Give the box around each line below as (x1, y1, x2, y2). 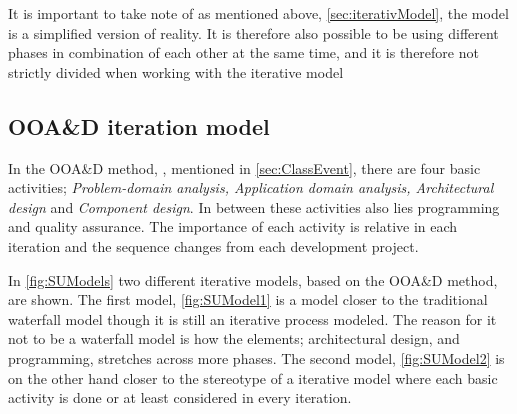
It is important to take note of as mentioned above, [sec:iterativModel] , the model (8, 3, 509, 23)
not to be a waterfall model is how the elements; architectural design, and (8, 328, 460, 349)
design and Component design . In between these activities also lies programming (8, 196, 500, 217)
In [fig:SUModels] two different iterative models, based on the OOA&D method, (8, 269, 498, 290)
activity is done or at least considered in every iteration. (8, 387, 352, 408)
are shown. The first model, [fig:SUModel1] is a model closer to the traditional (8, 289, 488, 310)
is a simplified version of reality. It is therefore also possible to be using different (8, 22, 499, 43)
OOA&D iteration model (8, 110, 270, 141)
